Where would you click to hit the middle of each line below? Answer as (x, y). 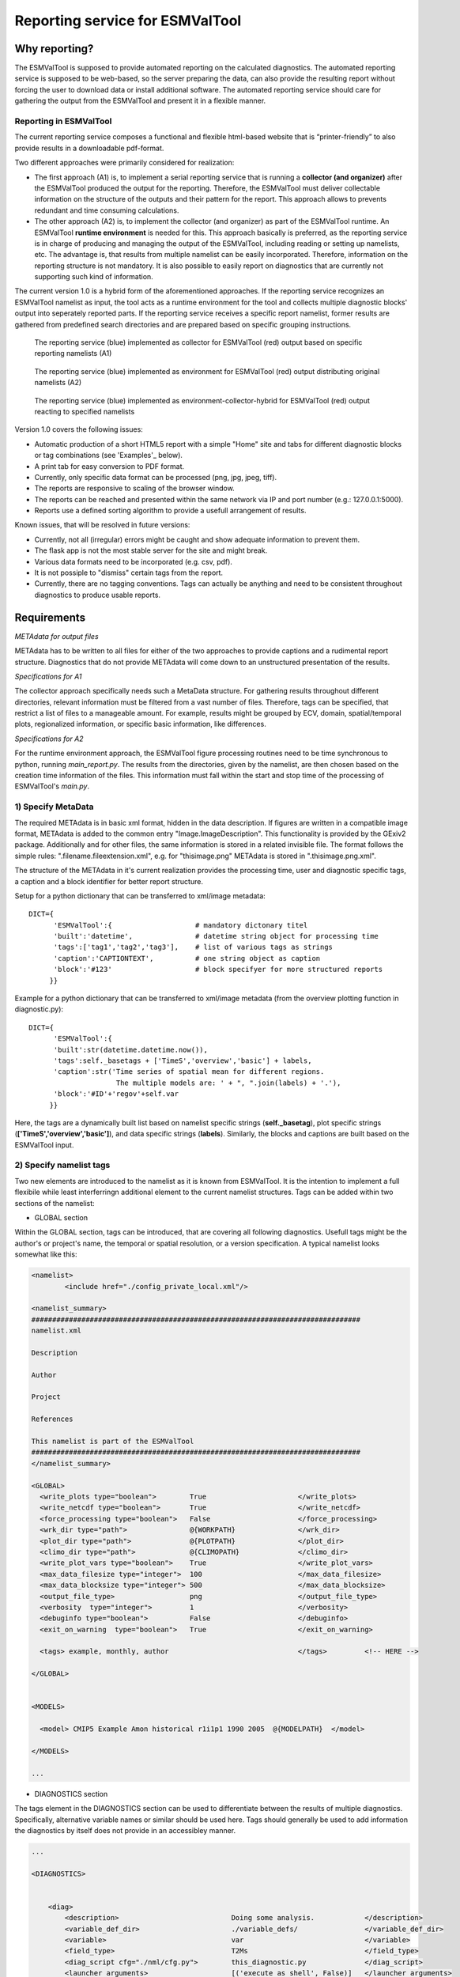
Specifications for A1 (48, 676)
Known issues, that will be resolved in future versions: (102, 525)
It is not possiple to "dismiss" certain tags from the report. (129, 573)
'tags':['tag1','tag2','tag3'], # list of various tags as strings (193, 947)
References (52, 1419)
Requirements (50, 617)
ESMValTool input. (44, 1145)
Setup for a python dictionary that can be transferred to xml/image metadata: (140, 896)
